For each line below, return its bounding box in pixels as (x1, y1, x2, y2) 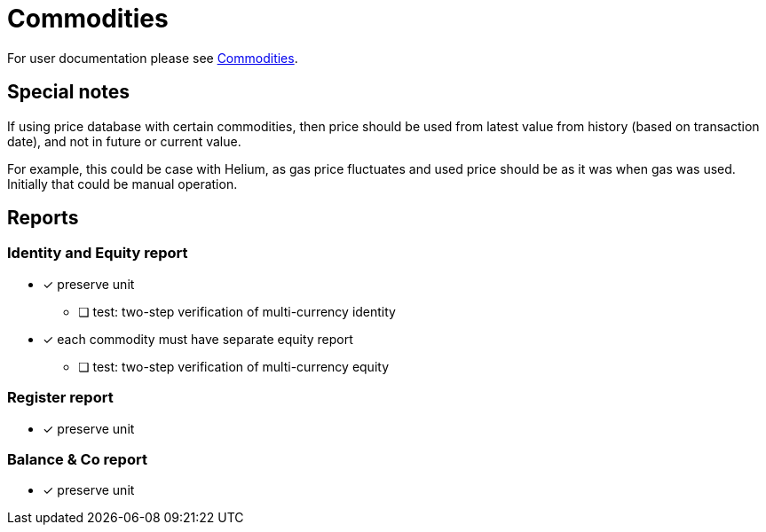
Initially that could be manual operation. (7, 176, 238, 192)
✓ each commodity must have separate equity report (43, 331, 353, 347)
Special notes (7, 81, 130, 104)
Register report (7, 388, 114, 407)
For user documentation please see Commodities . (7, 50, 298, 66)
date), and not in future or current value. (7, 133, 241, 149)
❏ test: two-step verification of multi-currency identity (78, 303, 396, 319)
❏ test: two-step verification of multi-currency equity (78, 358, 390, 374)
